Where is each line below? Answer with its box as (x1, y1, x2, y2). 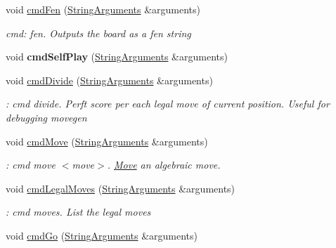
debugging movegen (6, 110, 87, 124)
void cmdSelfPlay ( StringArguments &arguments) (6, 49, 228, 64)
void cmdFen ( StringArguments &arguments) (6, 2, 201, 16)
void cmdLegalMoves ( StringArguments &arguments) (6, 181, 235, 195)
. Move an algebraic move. (107, 157, 221, 172)
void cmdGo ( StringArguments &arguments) (6, 228, 198, 242)
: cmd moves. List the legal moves (6, 204, 151, 219)
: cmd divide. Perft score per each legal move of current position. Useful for (6, 96, 330, 111)
